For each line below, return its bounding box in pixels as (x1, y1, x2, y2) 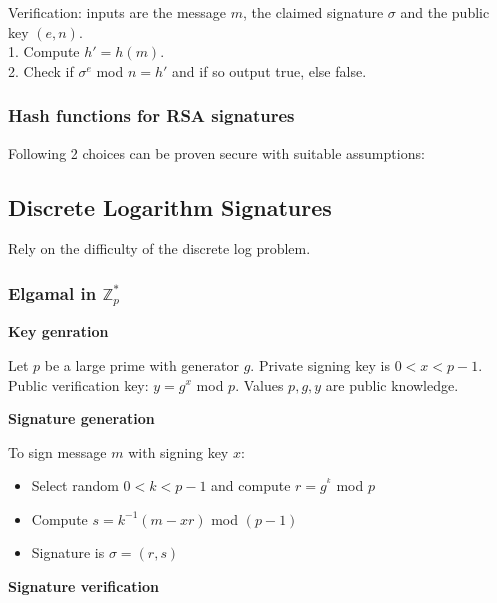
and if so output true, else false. (172, 60, 367, 81)
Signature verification (8, 576, 159, 597)
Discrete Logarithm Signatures (8, 191, 332, 222)
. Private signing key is (250, 354, 390, 375)
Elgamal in (8, 280, 97, 305)
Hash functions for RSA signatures (8, 103, 295, 128)
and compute (211, 475, 291, 496)
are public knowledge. (325, 374, 459, 395)
